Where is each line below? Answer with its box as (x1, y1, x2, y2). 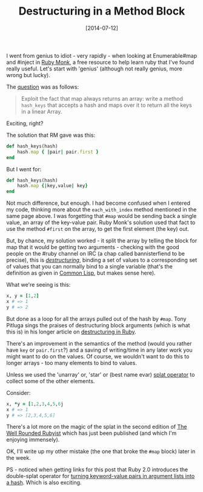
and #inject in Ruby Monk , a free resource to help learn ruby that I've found (6, 58, 195, 66)
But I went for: (6, 165, 42, 173)
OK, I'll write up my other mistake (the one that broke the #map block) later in (6, 448, 196, 455)
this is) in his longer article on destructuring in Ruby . (6, 328, 136, 335)
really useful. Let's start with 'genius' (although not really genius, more (6, 65, 183, 72)
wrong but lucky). (6, 71, 50, 78)
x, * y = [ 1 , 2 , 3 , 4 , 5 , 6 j (6, 401, 64, 407)
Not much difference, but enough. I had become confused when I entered (6, 199, 191, 207)
